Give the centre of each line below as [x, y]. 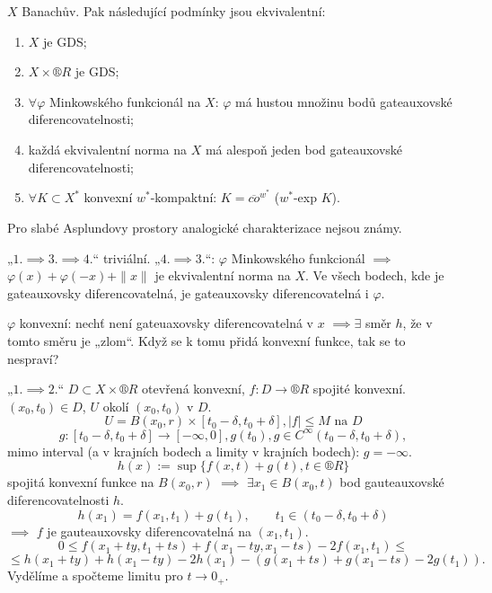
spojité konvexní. [360, 389]
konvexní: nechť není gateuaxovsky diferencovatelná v [166, 323]
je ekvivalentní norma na [223, 275]
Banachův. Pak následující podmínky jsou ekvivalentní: [174, 11]
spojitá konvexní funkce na [81, 482]
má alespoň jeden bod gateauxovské [304, 149]
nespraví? [33, 358]
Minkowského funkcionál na [125, 101]
